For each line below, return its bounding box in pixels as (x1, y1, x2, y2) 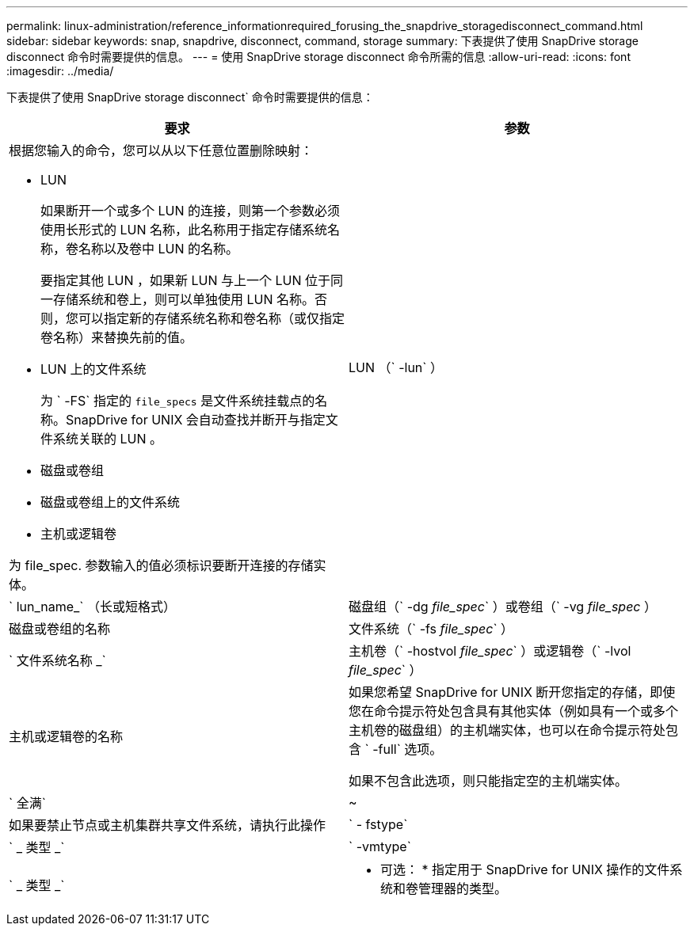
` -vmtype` (349, 839, 411, 854)
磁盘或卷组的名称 (9, 621, 111, 637)
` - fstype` (349, 816, 408, 832)
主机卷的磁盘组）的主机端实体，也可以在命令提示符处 (349, 722, 666, 738)
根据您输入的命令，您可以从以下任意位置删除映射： (9, 143, 314, 158)
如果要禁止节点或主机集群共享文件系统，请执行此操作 (9, 817, 326, 833)
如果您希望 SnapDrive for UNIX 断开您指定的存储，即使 (349, 684, 676, 700)
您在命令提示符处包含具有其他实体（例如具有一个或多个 (349, 703, 679, 719)
